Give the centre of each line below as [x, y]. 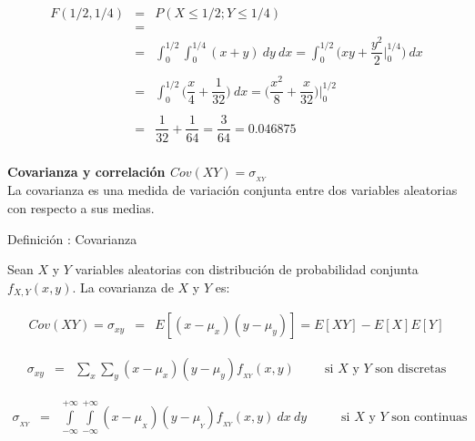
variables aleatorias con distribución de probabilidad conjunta [247, 269]
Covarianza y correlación [86, 171]
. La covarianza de [123, 287]
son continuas [430, 418]
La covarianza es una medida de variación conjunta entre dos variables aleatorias [232, 190]
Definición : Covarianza [72, 238]
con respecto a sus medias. [81, 208]
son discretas [411, 369]
